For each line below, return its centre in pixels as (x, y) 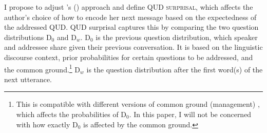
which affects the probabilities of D (71, 114)
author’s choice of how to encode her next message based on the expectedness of (130, 17)
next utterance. (28, 79)
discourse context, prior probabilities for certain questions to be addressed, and (129, 57)
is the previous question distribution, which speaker (177, 37)
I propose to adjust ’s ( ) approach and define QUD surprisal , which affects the (129, 7)
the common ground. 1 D (42, 68)
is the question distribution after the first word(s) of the (175, 69)
